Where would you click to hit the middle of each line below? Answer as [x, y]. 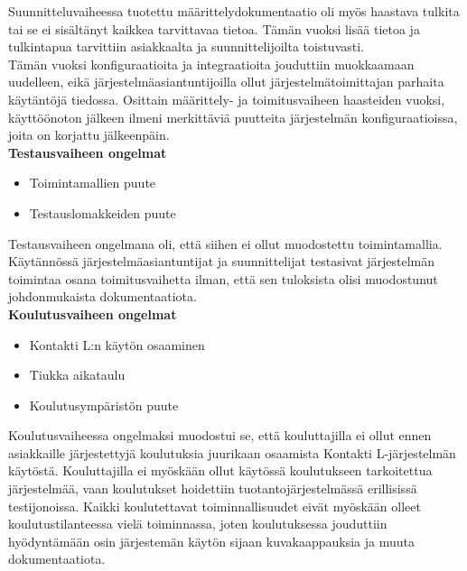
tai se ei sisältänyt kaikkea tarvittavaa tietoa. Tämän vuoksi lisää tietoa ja [214, 28]
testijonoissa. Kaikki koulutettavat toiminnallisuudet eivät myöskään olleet [215, 506]
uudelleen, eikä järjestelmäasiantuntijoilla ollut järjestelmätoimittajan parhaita [226, 82]
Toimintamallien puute [93, 183]
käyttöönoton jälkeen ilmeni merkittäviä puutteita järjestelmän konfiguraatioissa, [233, 117]
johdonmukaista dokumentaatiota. [103, 296]
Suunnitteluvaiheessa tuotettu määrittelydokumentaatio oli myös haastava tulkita [234, 11]
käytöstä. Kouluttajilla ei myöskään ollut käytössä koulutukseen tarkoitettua [220, 470]
